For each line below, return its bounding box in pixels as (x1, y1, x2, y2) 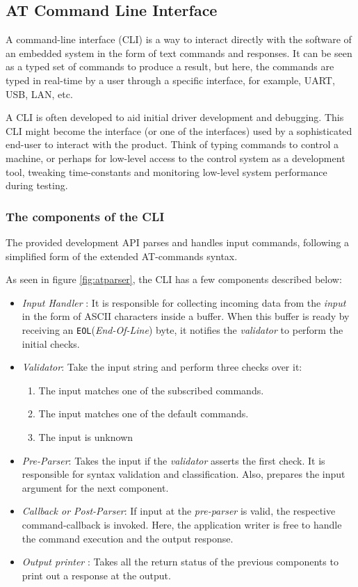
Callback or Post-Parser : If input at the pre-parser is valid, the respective (22, 504, 336, 518)
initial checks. (22, 336, 80, 351)
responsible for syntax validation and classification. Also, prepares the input (22, 467, 345, 481)
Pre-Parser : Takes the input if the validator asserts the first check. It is (22, 453, 325, 467)
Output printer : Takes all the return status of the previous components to (22, 554, 339, 569)
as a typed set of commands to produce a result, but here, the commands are (6, 59, 334, 74)
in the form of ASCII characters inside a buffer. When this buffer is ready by (22, 309, 350, 323)
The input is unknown (38, 429, 133, 444)
